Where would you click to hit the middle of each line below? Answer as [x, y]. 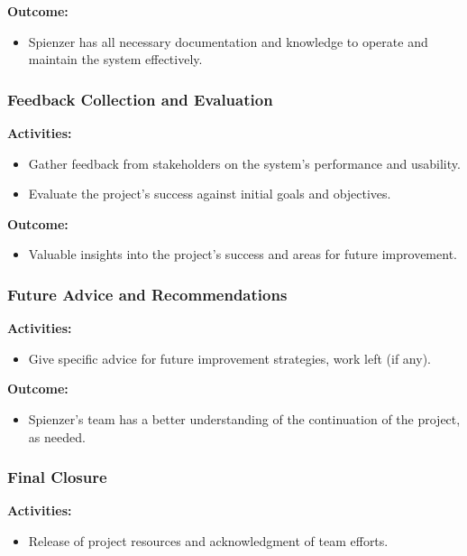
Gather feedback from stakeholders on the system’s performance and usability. [244, 163]
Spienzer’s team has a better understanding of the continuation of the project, [244, 418]
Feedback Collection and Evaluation [140, 99]
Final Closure [57, 477]
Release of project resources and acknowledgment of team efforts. [208, 540]
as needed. [57, 436]
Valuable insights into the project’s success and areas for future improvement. [243, 254]
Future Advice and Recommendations [147, 294]
